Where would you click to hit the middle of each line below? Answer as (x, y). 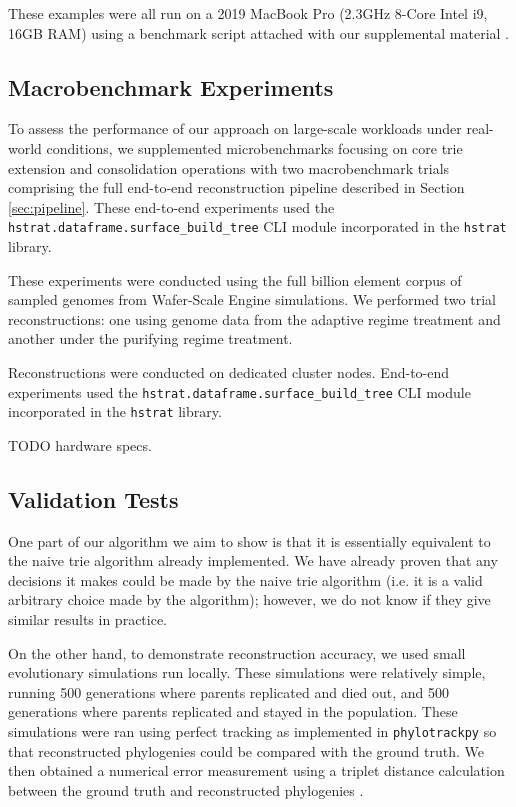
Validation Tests (93, 498)
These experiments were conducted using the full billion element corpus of (235, 279)
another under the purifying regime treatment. (150, 338)
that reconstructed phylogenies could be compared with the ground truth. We (246, 750)
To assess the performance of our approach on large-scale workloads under (235, 128)
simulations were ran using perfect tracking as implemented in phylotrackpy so (252, 731)
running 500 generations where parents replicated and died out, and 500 (228, 691)
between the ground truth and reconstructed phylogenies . (186, 789)
